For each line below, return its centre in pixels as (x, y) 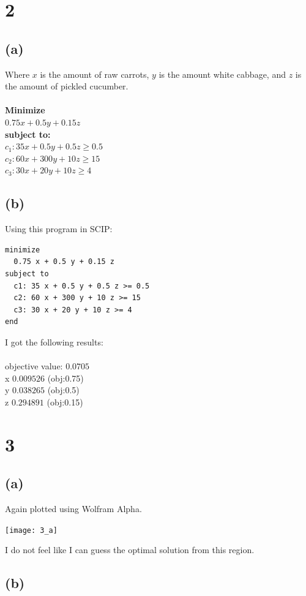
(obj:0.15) (65, 402)
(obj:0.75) (65, 378)
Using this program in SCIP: (59, 229)
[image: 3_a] (31, 530)
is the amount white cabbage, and (222, 74)
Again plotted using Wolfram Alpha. (73, 509)
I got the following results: (54, 341)
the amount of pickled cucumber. (67, 86)
